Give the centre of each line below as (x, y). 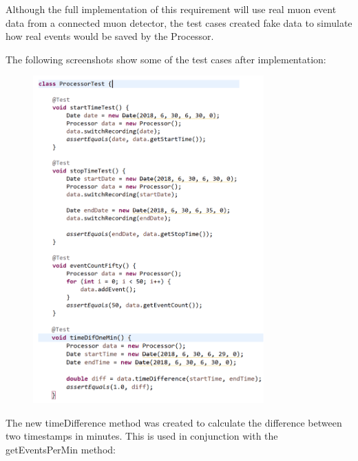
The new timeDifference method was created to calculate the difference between (174, 422)
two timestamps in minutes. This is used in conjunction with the (142, 436)
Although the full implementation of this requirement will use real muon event (171, 9)
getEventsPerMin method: (61, 449)
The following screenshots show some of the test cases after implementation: (166, 59)
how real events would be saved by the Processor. (110, 36)
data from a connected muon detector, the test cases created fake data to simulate (179, 22)
